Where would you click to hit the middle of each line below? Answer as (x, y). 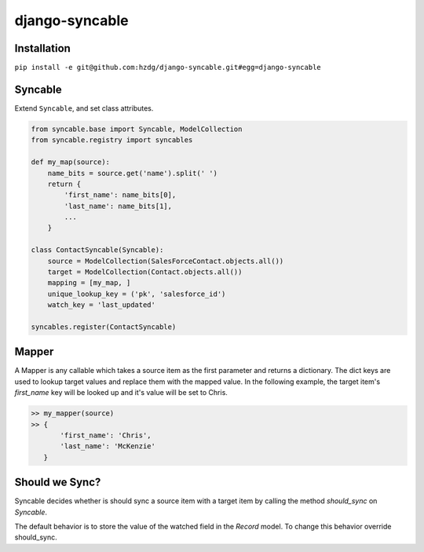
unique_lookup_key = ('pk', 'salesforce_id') (137, 294)
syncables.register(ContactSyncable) (104, 327)
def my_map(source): (70, 162)
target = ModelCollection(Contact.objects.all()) (145, 272)
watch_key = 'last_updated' (102, 305)
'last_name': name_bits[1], (118, 206)
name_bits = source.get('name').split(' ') (132, 173)
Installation (42, 48)
